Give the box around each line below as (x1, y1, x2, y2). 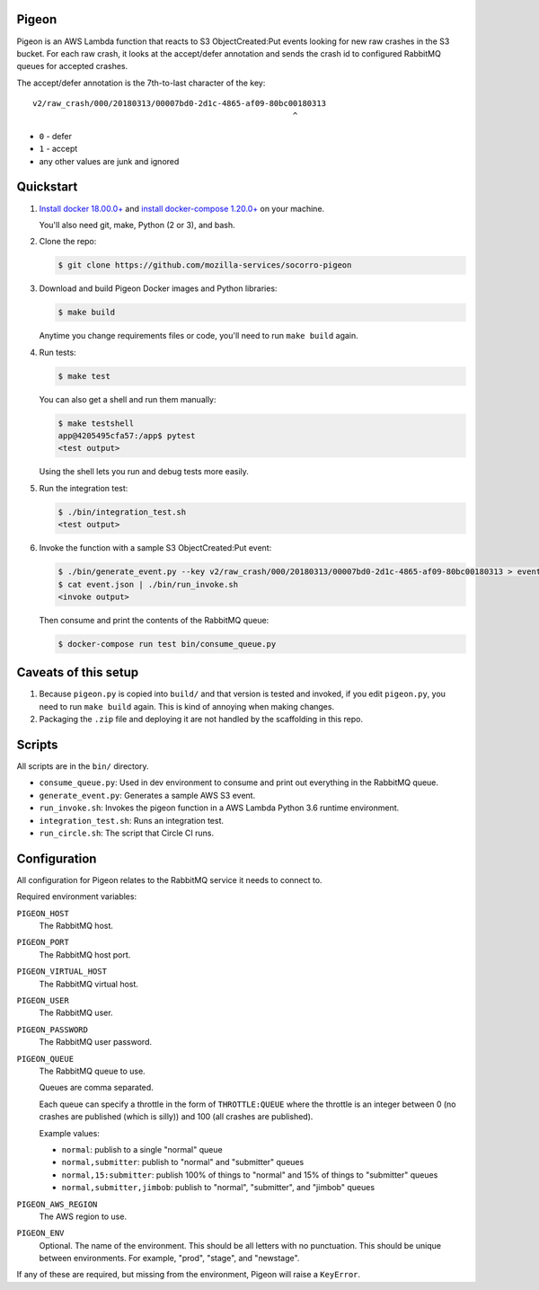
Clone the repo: (39, 236, 97, 247)
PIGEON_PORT (16, 937, 69, 948)
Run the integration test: (39, 482, 128, 493)
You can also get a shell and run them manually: (39, 393, 216, 404)
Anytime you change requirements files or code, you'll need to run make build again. (39, 331, 358, 341)
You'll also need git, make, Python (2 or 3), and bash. (39, 219, 235, 230)
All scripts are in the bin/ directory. (16, 761, 149, 772)
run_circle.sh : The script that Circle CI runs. (39, 827, 215, 838)
